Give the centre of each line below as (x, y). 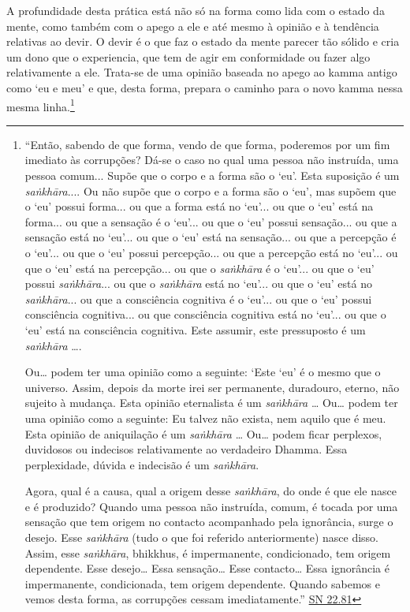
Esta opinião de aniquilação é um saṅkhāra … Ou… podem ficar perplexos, (203, 433)
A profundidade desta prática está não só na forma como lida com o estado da (196, 10)
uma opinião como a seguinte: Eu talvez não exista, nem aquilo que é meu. (205, 418)
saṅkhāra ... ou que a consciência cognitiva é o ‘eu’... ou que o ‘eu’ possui (198, 299)
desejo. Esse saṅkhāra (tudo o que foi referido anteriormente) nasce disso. (201, 537)
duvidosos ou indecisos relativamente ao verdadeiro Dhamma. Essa (186, 449)
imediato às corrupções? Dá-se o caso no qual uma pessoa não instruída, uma (212, 160)
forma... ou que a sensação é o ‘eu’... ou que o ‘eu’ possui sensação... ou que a (211, 221)
